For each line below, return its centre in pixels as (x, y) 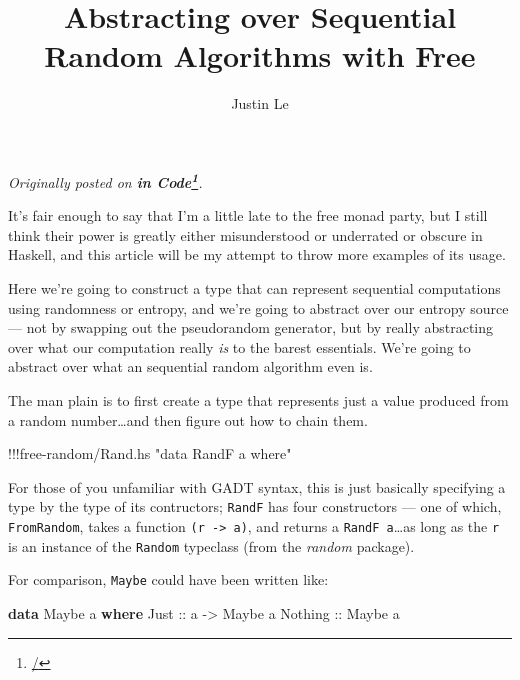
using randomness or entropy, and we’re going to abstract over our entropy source (258, 307)
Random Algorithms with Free (260, 55)
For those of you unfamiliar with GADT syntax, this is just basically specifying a (257, 486)
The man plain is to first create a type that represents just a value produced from (258, 399)
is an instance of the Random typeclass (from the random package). (211, 545)
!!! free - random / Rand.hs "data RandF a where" (150, 453)
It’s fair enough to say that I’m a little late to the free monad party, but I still (248, 215)
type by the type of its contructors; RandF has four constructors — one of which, (255, 506)
